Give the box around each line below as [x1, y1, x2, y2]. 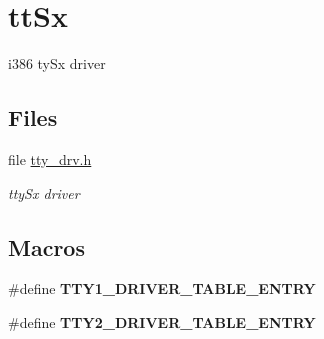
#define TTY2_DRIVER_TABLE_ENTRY [8, 311, 316, 332]
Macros [8, 231, 85, 262]
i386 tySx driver [8, 53, 106, 74]
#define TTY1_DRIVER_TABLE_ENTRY [8, 278, 316, 299]
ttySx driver [8, 182, 80, 203]
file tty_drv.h [8, 148, 92, 169]
